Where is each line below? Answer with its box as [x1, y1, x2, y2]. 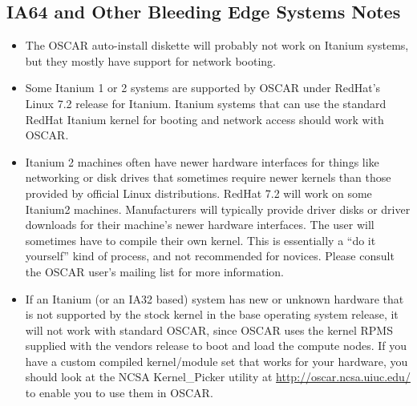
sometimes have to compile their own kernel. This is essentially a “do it [25, 231, 376, 248]
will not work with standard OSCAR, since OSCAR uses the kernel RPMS [25, 321, 393, 338]
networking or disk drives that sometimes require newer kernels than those [25, 169, 391, 186]
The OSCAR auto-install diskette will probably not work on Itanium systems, [25, 37, 409, 54]
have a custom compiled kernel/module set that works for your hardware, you [25, 352, 408, 369]
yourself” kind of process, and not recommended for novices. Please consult [25, 247, 395, 264]
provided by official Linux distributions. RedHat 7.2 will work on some [25, 184, 372, 201]
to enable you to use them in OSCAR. [25, 384, 213, 401]
